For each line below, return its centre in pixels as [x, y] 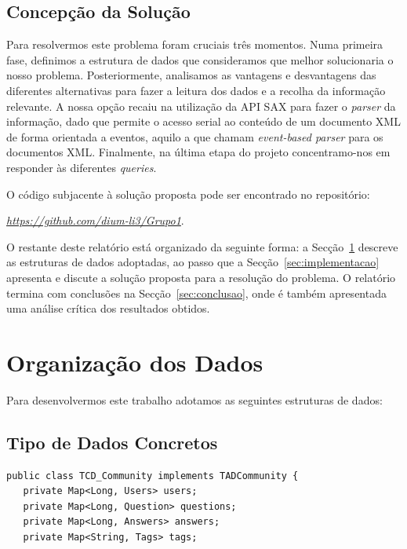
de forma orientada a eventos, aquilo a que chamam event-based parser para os [195, 136]
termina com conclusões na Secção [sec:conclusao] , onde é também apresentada [196, 293]
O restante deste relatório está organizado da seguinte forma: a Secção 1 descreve [202, 246]
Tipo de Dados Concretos [112, 442]
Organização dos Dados [135, 362]
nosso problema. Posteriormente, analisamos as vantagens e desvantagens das [191, 75]
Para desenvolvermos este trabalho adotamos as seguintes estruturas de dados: [194, 399]
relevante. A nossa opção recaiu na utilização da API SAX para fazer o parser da [201, 106]
